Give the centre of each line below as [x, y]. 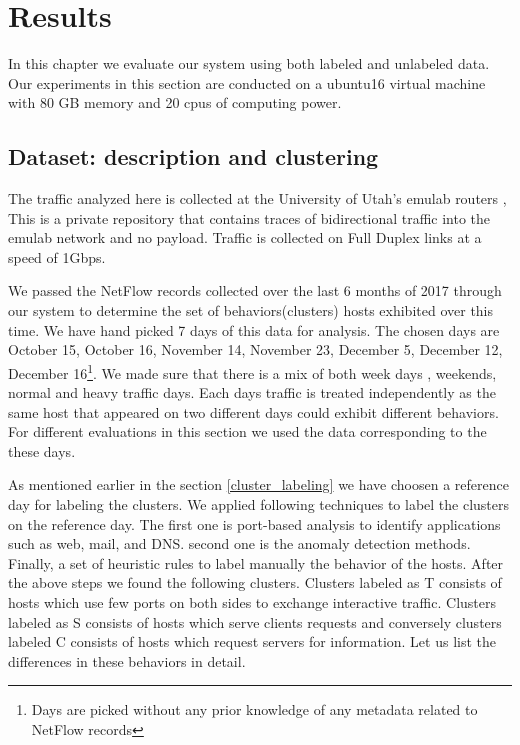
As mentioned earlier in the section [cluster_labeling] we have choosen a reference [258, 484]
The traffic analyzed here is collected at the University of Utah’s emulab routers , [257, 198]
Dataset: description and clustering [193, 156]
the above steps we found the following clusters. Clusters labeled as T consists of [255, 582]
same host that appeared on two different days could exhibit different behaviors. [253, 411]
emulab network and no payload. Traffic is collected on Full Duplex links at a [245, 237]
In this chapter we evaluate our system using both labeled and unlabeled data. [249, 63]
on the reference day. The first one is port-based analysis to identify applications [254, 523]
